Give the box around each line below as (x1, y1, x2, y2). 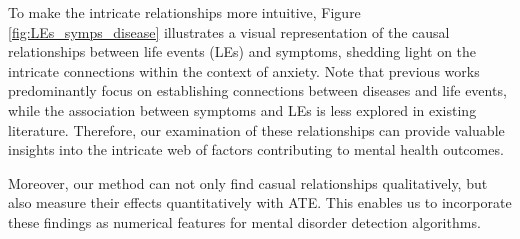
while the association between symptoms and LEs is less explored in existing (8, 99, 477, 120)
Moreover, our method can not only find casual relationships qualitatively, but (8, 172, 488, 193)
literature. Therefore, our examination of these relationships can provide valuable (8, 119, 505, 140)
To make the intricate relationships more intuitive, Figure (8, 2, 361, 22)
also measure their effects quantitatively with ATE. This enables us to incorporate (8, 192, 512, 213)
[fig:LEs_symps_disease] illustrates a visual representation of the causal (8, 21, 450, 42)
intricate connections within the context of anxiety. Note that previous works (8, 60, 480, 81)
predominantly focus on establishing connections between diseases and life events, (8, 80, 507, 101)
